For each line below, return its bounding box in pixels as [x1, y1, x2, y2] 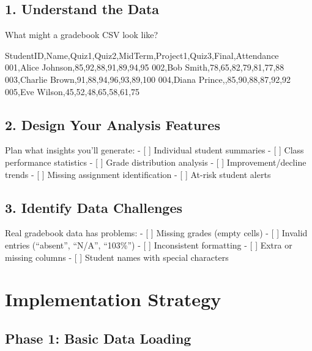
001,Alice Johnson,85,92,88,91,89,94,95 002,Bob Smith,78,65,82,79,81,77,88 [5, 61, 284, 74]
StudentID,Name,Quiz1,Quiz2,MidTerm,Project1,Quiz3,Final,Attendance [5, 48, 279, 61]
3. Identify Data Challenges [5, 198, 183, 217]
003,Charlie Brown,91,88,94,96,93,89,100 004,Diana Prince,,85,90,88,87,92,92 [5, 72, 291, 85]
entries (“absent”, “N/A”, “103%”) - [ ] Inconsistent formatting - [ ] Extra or [5, 238, 292, 251]
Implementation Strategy [5, 287, 221, 312]
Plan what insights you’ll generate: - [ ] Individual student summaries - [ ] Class [5, 144, 304, 156]
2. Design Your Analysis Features [5, 115, 220, 134]
